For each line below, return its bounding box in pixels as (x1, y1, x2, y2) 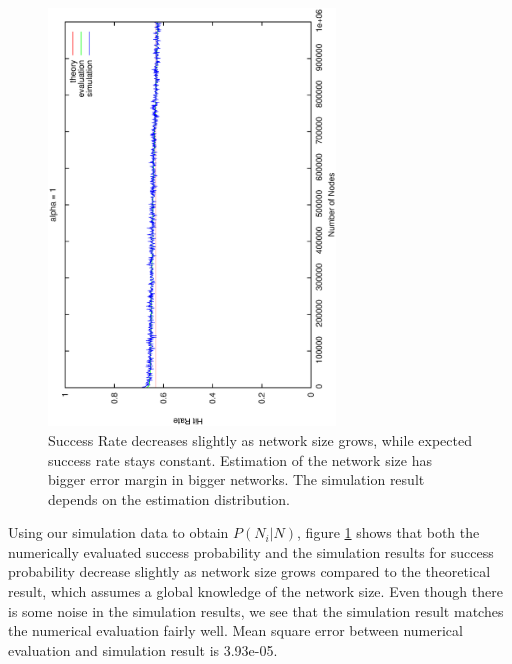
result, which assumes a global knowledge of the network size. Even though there (8, 581, 503, 602)
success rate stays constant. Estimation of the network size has (48, 449, 432, 470)
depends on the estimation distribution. (48, 488, 290, 509)
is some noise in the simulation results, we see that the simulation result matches (8, 600, 504, 621)
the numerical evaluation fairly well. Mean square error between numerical (8, 620, 463, 641)
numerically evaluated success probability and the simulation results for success (8, 541, 494, 562)
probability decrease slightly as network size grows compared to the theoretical (8, 561, 491, 582)
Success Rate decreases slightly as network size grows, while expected (48, 429, 472, 450)
